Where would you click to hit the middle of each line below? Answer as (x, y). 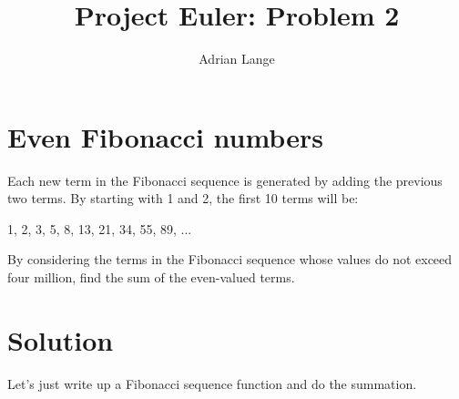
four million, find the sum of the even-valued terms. (151, 277)
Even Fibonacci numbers (165, 136)
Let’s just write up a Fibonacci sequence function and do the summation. (212, 383)
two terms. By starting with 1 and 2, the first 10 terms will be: (183, 198)
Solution (61, 339)
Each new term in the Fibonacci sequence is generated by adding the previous (225, 180)
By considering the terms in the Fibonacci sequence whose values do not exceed (230, 259)
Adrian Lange (237, 59)
